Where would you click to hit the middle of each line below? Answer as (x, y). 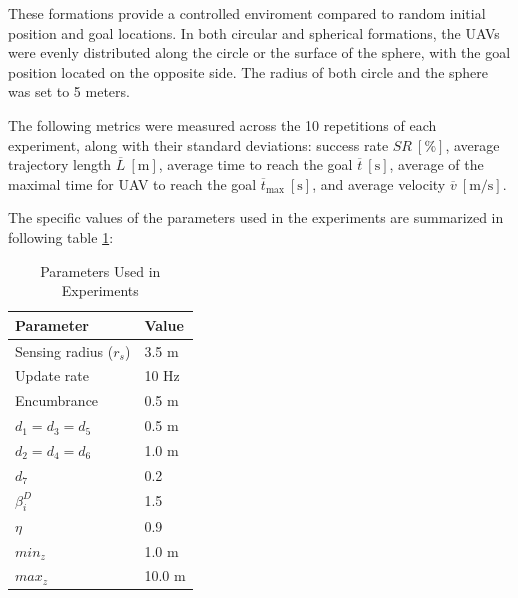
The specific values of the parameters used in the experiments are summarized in (256, 217)
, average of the (436, 164)
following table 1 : (61, 236)
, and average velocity (379, 183)
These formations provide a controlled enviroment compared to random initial (247, 13)
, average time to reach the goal (255, 164)
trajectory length (60, 164)
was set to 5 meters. (69, 91)
